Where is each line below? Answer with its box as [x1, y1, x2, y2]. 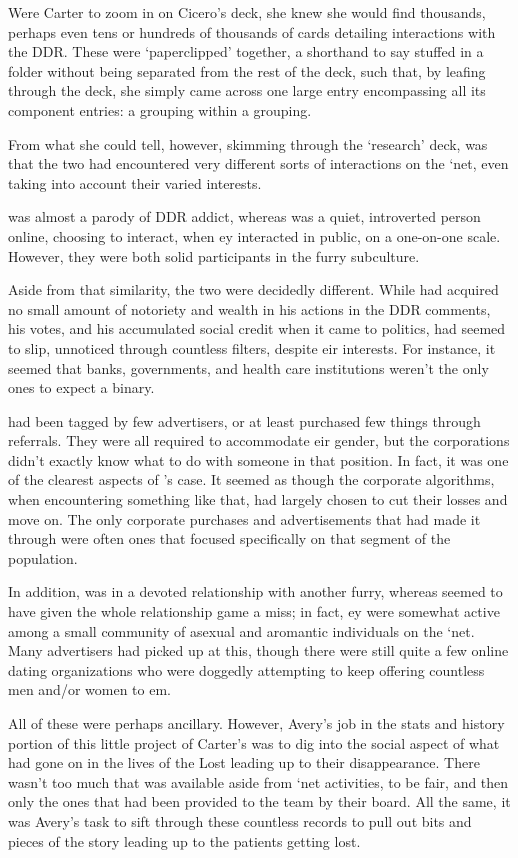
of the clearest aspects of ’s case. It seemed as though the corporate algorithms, [8, 469, 495, 490]
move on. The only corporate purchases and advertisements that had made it [8, 508, 481, 529]
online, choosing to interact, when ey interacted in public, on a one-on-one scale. [8, 225, 501, 246]
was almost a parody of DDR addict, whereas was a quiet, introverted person [8, 206, 481, 227]
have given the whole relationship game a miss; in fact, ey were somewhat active [8, 601, 500, 622]
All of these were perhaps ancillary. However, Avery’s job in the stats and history [8, 713, 505, 733]
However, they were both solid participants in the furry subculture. [8, 245, 420, 266]
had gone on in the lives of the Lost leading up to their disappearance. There [8, 752, 480, 773]
